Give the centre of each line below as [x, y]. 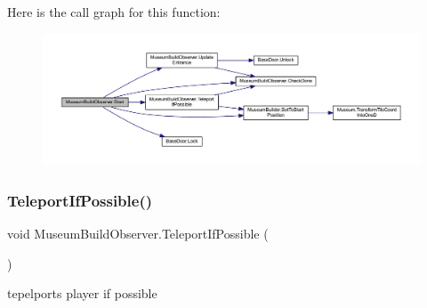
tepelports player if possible [82, 293]
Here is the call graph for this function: [114, 12]
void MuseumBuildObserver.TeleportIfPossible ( [138, 234]
